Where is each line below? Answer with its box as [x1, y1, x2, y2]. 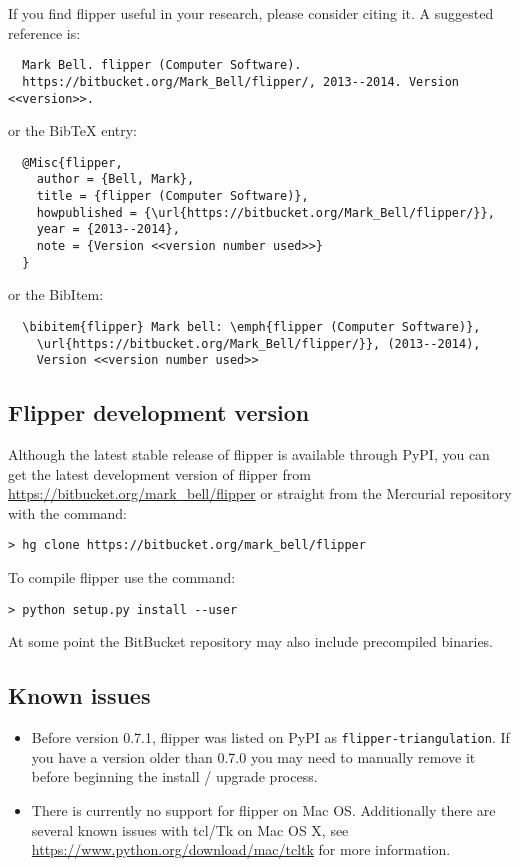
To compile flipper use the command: [8, 567, 236, 588]
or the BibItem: [8, 284, 104, 305]
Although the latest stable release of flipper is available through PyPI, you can [8, 444, 490, 465]
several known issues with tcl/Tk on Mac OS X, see [31, 819, 349, 840]
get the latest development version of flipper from [8, 463, 311, 484]
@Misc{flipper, [22, 155, 123, 170]
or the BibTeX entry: [8, 120, 137, 141]
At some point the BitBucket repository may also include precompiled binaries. [8, 631, 494, 652]
